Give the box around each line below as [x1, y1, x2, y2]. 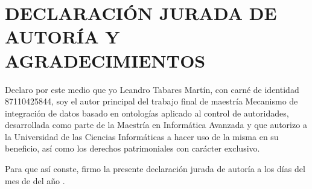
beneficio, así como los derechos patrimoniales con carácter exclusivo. [5, 142, 260, 155]
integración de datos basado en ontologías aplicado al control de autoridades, [5, 106, 289, 119]
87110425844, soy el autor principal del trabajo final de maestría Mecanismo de [5, 95, 298, 107]
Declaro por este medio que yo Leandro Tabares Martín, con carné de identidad [5, 83, 299, 95]
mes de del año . [5, 174, 65, 187]
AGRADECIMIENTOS [5, 48, 206, 72]
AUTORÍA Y [5, 24, 120, 49]
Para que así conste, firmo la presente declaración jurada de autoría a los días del [5, 162, 305, 175]
